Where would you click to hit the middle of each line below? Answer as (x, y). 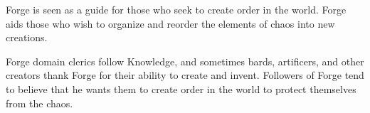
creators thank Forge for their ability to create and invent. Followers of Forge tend (185, 75)
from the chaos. (39, 103)
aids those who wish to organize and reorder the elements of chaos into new (170, 23)
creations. (27, 37)
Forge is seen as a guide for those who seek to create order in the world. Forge (176, 9)
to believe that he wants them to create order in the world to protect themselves (181, 88)
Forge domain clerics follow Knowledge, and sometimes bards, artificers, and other (185, 61)
